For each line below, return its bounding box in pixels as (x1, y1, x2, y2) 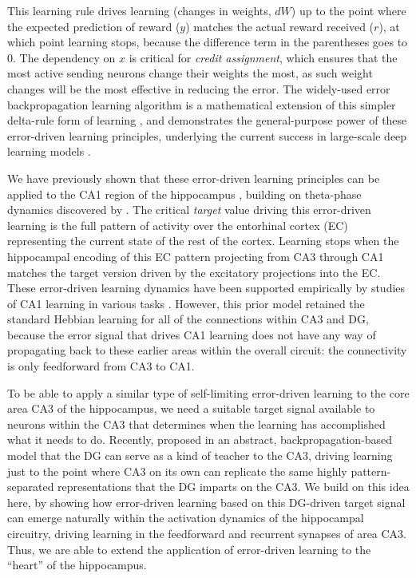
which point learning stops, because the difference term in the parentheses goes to (7, 34, 408, 50)
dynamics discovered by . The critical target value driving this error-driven (7, 201, 371, 218)
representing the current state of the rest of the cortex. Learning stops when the (7, 232, 399, 249)
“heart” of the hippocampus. (7, 556, 147, 573)
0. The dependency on (7, 49, 116, 65)
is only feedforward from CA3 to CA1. (7, 358, 195, 374)
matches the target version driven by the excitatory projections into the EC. (7, 263, 381, 280)
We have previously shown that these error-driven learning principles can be (7, 169, 380, 186)
